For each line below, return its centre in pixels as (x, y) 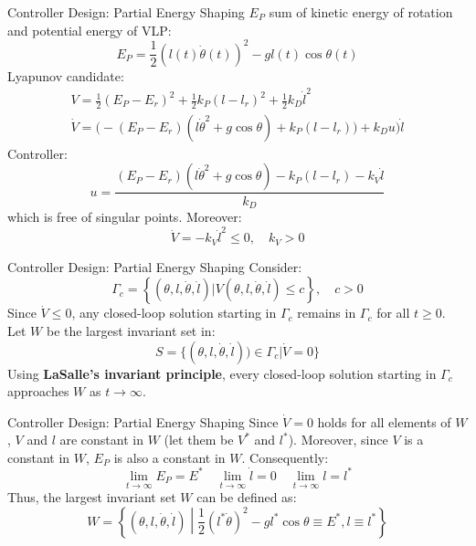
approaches (38, 391)
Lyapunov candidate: (66, 75)
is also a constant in (169, 457)
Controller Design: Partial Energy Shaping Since (143, 421)
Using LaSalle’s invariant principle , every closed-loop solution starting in (222, 373)
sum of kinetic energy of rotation (361, 12)
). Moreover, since (338, 440)
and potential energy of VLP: (90, 30)
